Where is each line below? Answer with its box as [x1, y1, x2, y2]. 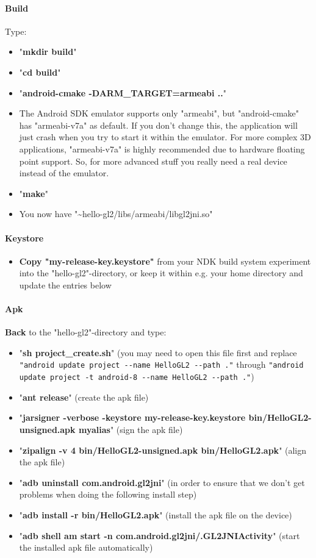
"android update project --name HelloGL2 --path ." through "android [19, 358, 304, 371]
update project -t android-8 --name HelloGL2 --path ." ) [19, 370, 254, 383]
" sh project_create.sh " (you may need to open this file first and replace [19, 346, 297, 359]
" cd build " [19, 65, 61, 78]
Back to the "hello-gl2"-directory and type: [5, 326, 167, 338]
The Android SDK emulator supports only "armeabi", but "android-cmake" [19, 107, 300, 120]
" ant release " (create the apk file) [19, 390, 149, 403]
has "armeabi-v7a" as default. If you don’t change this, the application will [19, 118, 298, 131]
